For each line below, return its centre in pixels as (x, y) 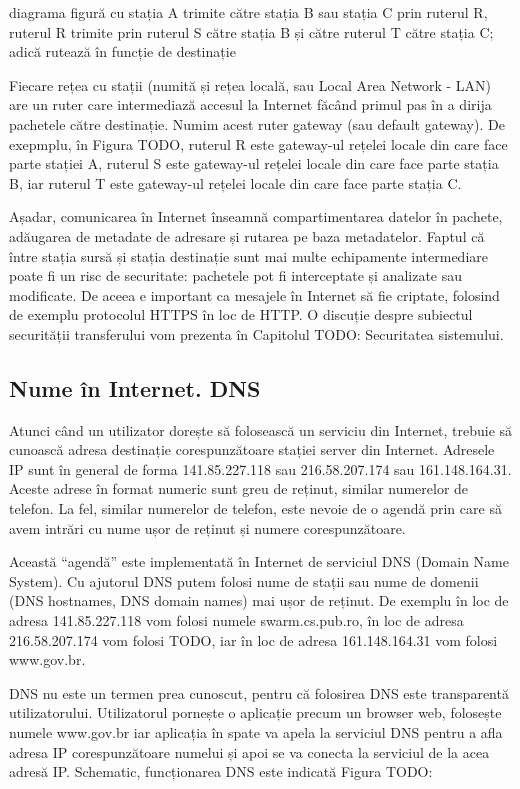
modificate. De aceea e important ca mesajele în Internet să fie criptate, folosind (254, 294)
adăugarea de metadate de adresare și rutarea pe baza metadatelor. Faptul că (247, 235)
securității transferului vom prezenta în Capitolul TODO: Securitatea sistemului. (256, 333)
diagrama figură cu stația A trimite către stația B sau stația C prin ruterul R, (248, 12)
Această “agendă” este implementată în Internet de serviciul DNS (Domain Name (259, 561)
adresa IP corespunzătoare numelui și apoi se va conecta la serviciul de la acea (249, 751)
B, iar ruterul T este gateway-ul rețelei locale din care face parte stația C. (235, 182)
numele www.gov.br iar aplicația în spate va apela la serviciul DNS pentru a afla (256, 732)
